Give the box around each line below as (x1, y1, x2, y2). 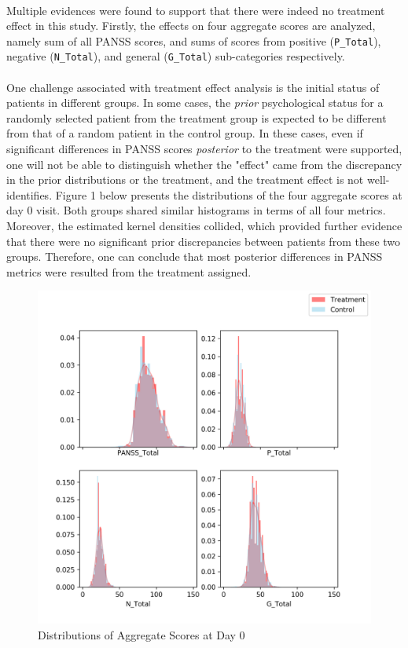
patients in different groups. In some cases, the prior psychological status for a (6, 94, 384, 111)
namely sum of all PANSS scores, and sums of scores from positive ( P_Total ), (6, 32, 381, 49)
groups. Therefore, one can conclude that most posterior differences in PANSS (6, 248, 383, 265)
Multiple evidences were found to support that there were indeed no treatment (6, 2, 385, 18)
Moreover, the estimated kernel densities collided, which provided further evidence (6, 218, 402, 234)
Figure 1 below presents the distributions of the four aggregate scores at (55, 186, 402, 203)
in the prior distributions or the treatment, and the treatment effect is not (6, 171, 364, 188)
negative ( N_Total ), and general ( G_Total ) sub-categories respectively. (6, 48, 345, 64)
